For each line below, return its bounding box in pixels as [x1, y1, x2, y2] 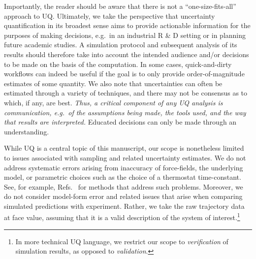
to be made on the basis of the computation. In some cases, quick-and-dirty [4, 59, 232, 69]
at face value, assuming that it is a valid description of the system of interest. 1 [4, 211, 240, 223]
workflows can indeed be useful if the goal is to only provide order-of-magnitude [4, 68, 245, 79]
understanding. [4, 126, 49, 136]
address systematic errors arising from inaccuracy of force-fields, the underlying [4, 162, 243, 172]
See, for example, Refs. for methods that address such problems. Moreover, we [4, 181, 243, 192]
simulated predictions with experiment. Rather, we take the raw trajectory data [4, 200, 245, 211]
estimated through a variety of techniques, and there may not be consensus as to [4, 88, 248, 98]
